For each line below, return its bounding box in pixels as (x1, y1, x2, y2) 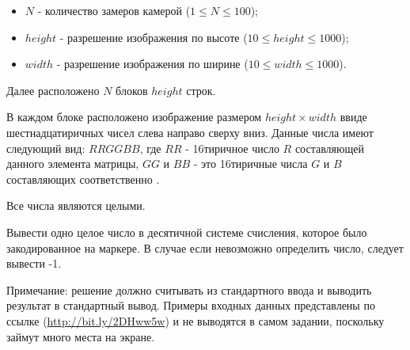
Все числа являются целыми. (6, 197, 146, 214)
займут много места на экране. (6, 328, 155, 344)
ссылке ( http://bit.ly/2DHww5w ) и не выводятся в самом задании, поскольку (6, 312, 385, 329)
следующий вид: (6, 139, 85, 156)
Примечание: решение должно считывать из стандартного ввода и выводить (6, 281, 372, 298)
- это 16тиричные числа (193, 155, 308, 172)
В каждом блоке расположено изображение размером (6, 108, 262, 125)
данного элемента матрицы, (6, 155, 139, 172)
